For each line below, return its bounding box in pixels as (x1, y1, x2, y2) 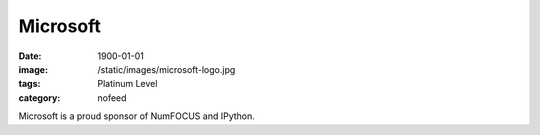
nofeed (97, 91, 127, 104)
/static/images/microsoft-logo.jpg (97, 63, 236, 75)
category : (18, 91, 61, 104)
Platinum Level (97, 78, 158, 90)
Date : (18, 50, 42, 62)
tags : (18, 78, 41, 90)
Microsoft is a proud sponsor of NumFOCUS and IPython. (18, 110, 255, 122)
